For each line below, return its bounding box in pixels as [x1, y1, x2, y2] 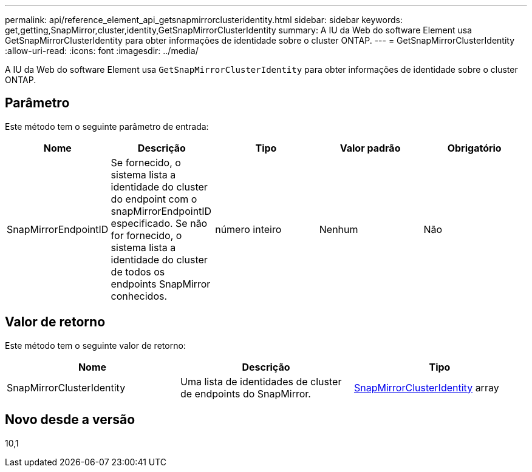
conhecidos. [111, 289, 168, 302]
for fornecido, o [111, 229, 182, 241]
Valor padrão [339, 141, 401, 154]
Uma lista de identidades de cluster [180, 375, 342, 388]
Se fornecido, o [111, 156, 181, 169]
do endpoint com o [111, 192, 197, 205]
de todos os [111, 265, 165, 278]
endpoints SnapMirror [111, 277, 211, 290]
